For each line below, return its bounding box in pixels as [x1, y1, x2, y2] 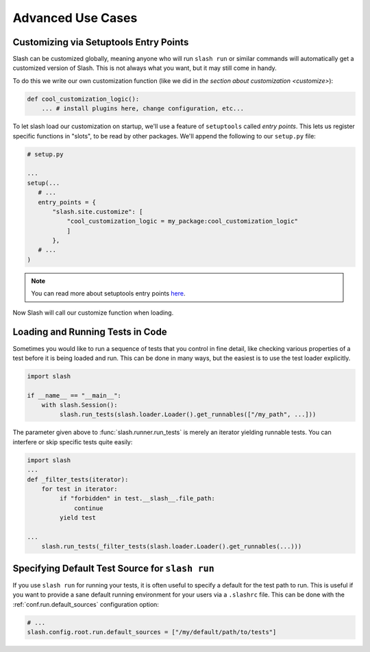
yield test [59, 514, 96, 522]
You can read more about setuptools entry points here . [31, 289, 186, 298]
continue [74, 504, 103, 512]
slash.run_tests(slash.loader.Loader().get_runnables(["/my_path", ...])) [59, 411, 317, 418]
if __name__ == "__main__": [27, 391, 121, 399]
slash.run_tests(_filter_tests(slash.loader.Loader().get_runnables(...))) [41, 542, 302, 551]
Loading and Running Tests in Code [12, 326, 167, 338]
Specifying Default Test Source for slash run [12, 562, 215, 574]
